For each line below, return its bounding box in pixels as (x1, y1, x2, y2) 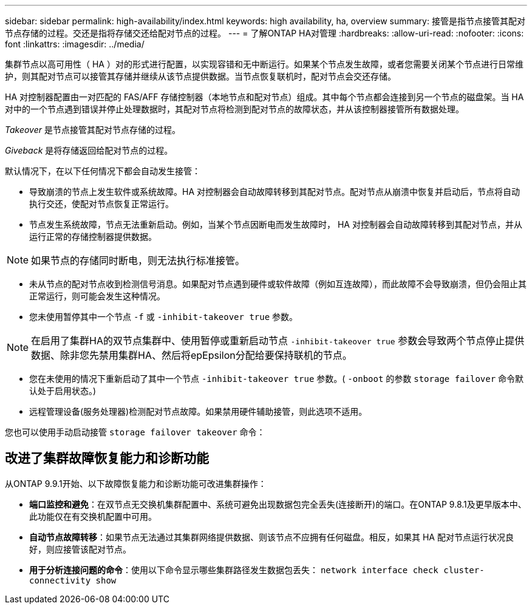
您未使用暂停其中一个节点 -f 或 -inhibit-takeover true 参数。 (29, 311, 298, 322)
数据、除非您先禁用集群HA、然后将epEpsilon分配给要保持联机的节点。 (31, 349, 352, 361)
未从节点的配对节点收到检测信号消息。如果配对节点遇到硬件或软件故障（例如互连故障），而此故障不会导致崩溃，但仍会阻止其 (29, 279, 527, 289)
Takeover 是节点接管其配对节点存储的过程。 (5, 124, 180, 135)
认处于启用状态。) (29, 386, 97, 396)
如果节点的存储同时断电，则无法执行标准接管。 (31, 254, 245, 267)
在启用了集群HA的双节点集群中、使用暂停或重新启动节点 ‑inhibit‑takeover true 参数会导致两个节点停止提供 (31, 335, 525, 347)
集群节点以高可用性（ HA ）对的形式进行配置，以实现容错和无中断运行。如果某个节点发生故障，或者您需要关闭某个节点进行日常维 (5, 59, 523, 69)
